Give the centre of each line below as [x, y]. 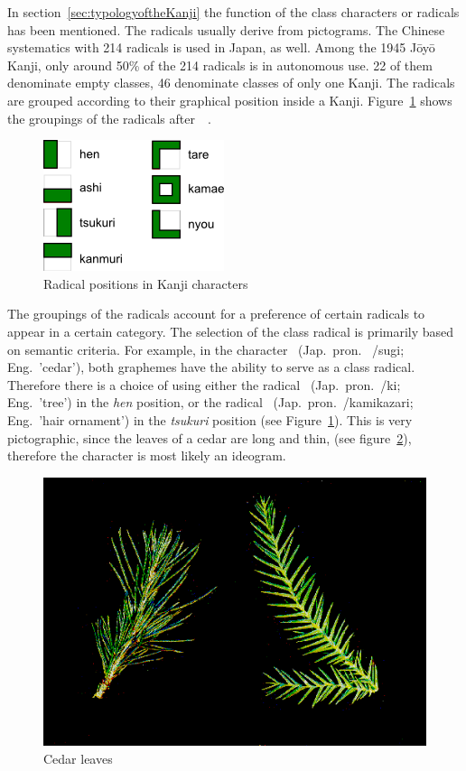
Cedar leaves [78, 758]
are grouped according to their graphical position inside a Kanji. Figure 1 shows [230, 100]
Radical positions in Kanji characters [146, 283]
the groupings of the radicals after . [109, 118]
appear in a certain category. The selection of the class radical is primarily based [231, 331]
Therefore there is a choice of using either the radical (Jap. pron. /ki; [204, 384]
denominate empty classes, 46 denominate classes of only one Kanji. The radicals [231, 83]
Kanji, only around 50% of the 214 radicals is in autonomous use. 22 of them [220, 65]
